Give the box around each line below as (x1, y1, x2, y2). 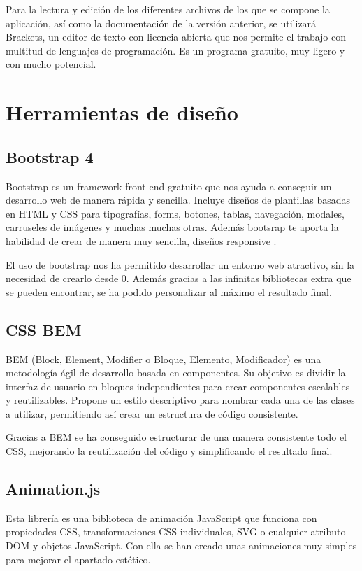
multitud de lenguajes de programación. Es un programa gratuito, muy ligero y (6, 43, 345, 57)
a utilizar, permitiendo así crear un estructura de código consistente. (6, 406, 298, 421)
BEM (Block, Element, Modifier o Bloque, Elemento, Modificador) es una (6, 351, 321, 366)
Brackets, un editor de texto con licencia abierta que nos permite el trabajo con (6, 29, 347, 44)
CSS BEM (6, 318, 82, 340)
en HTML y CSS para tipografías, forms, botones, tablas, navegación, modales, (6, 206, 345, 220)
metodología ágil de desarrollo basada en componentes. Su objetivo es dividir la (6, 365, 346, 380)
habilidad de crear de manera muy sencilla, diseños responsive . (6, 233, 277, 248)
